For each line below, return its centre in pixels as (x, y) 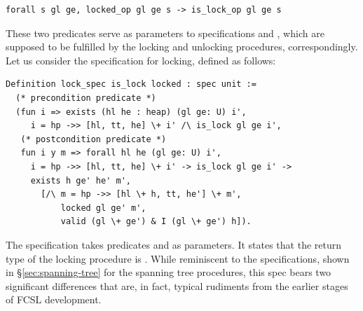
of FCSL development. (54, 299)
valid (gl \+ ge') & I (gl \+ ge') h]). (156, 222)
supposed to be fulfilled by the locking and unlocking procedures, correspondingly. (182, 47)
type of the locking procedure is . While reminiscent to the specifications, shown (178, 258)
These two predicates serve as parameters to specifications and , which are (165, 33)
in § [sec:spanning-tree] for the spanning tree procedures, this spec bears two (169, 272)
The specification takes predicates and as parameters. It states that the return (174, 244)
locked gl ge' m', (103, 208)
